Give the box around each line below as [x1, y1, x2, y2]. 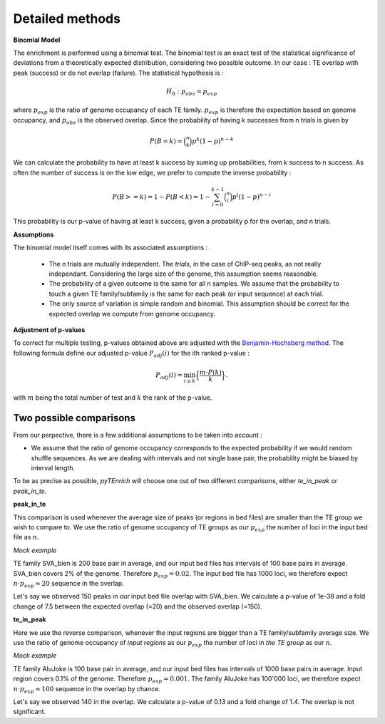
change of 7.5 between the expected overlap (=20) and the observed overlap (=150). [13, 602, 262, 611]
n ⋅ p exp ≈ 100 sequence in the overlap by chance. [13, 684, 160, 695]
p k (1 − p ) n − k [191, 136, 235, 145]
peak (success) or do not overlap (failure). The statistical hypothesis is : [13, 68, 224, 77]
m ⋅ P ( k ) [199, 368, 222, 376]
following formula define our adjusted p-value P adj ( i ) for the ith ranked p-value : [13, 348, 250, 359]
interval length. [31, 464, 76, 472]
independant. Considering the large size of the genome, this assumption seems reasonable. [48, 269, 319, 278]
